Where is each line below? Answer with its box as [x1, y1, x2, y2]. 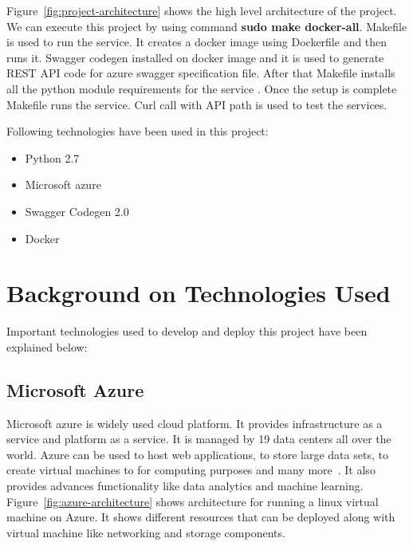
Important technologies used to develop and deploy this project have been [6, 323, 368, 340]
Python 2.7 [25, 149, 80, 166]
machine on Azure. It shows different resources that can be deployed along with [6, 509, 395, 525]
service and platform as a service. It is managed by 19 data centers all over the [6, 430, 391, 447]
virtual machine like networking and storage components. [6, 524, 285, 540]
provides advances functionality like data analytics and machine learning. [6, 477, 364, 494]
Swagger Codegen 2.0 [25, 202, 129, 219]
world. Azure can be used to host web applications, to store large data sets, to [6, 446, 388, 462]
